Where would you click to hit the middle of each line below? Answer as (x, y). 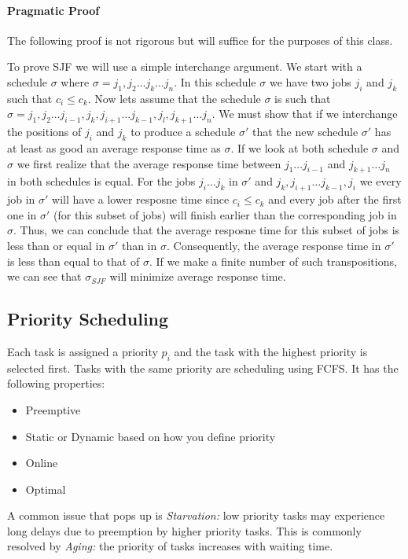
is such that (303, 98)
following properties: (56, 383)
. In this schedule (215, 81)
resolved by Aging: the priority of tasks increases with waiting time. (170, 546)
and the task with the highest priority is (271, 351)
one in (22, 214)
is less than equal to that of (74, 261)
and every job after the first (335, 199)
